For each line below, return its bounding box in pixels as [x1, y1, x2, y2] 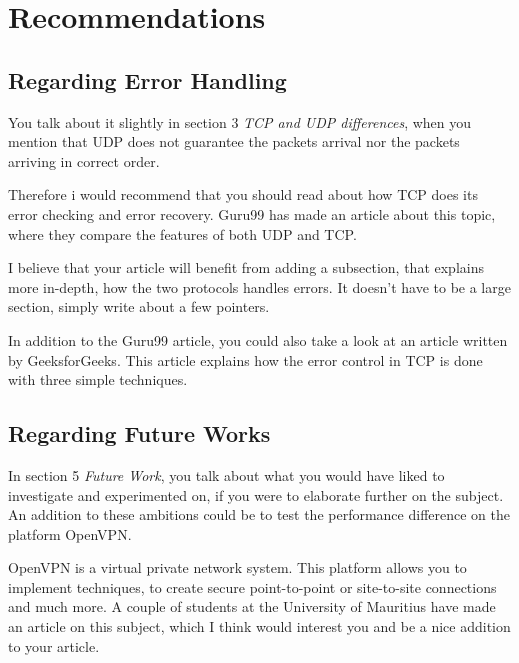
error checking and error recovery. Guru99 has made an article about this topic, [8, 203, 496, 224]
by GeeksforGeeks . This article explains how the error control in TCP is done [8, 349, 483, 370]
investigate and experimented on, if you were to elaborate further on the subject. [8, 484, 504, 505]
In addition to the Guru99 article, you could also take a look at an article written [8, 329, 508, 350]
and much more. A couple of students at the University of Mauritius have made [8, 596, 496, 617]
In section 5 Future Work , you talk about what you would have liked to [8, 464, 445, 485]
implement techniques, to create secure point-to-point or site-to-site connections [8, 576, 497, 597]
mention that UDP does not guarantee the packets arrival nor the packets [8, 131, 460, 152]
